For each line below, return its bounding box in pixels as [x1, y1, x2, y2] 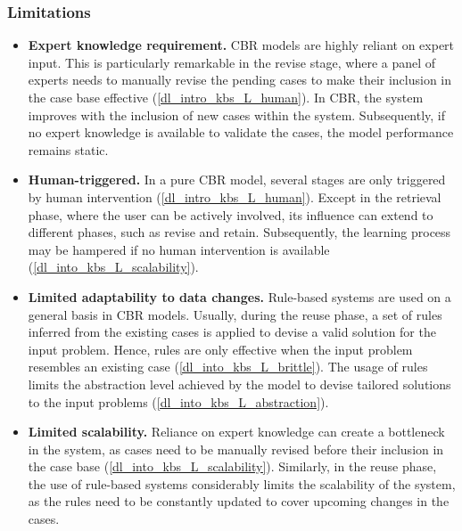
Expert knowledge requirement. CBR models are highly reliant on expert [28, 36, 455, 54]
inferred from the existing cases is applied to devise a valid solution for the [28, 323, 436, 341]
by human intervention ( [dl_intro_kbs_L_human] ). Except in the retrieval [28, 187, 441, 206]
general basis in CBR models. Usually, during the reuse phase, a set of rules [28, 305, 442, 323]
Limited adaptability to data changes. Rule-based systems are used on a [28, 287, 451, 306]
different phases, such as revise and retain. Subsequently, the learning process [28, 223, 451, 241]
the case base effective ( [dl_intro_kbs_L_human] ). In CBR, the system [28, 88, 424, 106]
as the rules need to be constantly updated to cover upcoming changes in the [28, 492, 450, 511]
